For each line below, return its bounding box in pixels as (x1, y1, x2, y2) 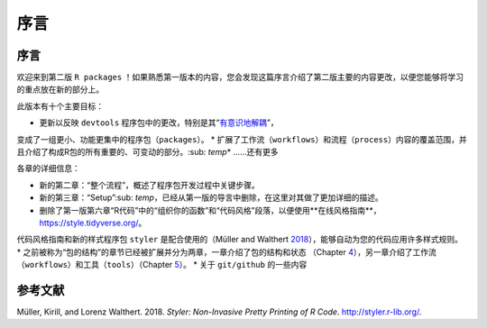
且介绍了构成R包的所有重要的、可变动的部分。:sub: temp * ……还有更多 (16, 147, 279, 158)
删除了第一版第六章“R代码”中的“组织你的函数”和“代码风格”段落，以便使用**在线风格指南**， (39, 205, 382, 215)
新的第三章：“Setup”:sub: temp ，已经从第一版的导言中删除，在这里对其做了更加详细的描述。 (39, 192, 383, 203)
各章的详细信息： (16, 163, 80, 174)
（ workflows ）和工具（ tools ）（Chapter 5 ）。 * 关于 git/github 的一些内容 (16, 260, 308, 270)
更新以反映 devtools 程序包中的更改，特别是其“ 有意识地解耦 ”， (39, 117, 279, 128)
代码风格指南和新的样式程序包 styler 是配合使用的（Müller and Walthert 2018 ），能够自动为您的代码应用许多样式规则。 (16, 234, 464, 245)
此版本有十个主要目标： (16, 100, 104, 112)
